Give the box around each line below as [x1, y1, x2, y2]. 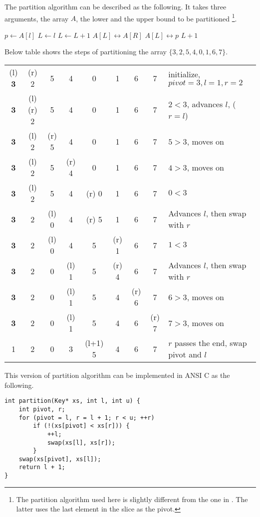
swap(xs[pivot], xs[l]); [18, 455, 101, 463]
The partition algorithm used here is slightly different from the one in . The [16, 494, 248, 504]
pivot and [168, 348, 202, 360]
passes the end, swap [174, 337, 247, 349]
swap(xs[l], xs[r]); [47, 439, 115, 446]
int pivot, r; [18, 405, 65, 413]
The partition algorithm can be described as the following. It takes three [4, 1, 227, 11]
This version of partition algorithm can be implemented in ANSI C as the [4, 370, 230, 380]
